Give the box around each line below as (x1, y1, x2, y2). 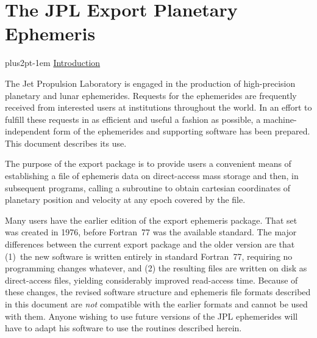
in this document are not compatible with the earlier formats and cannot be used (5, 298, 308, 310)
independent (5, 125, 51, 138)
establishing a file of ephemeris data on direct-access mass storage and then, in (5, 169, 299, 182)
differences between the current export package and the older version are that (5, 238, 295, 251)
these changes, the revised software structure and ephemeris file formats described (5, 285, 311, 298)
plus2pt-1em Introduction (5, 56, 101, 69)
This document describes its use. (5, 136, 127, 149)
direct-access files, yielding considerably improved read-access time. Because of (5, 273, 298, 286)
